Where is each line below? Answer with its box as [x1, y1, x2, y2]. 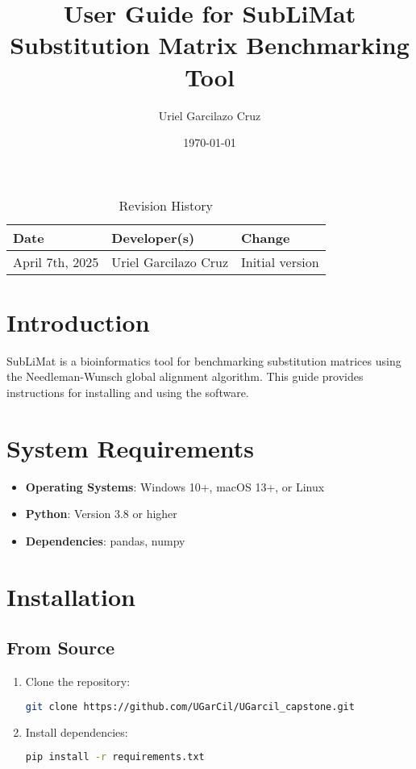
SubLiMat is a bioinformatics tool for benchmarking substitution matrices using [6, 352, 401, 369]
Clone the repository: [25, 673, 131, 690]
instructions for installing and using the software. [6, 384, 249, 400]
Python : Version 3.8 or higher [25, 505, 177, 522]
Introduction [6, 305, 150, 338]
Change [241, 228, 290, 247]
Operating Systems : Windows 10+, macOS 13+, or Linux [25, 478, 325, 495]
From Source [6, 635, 115, 660]
